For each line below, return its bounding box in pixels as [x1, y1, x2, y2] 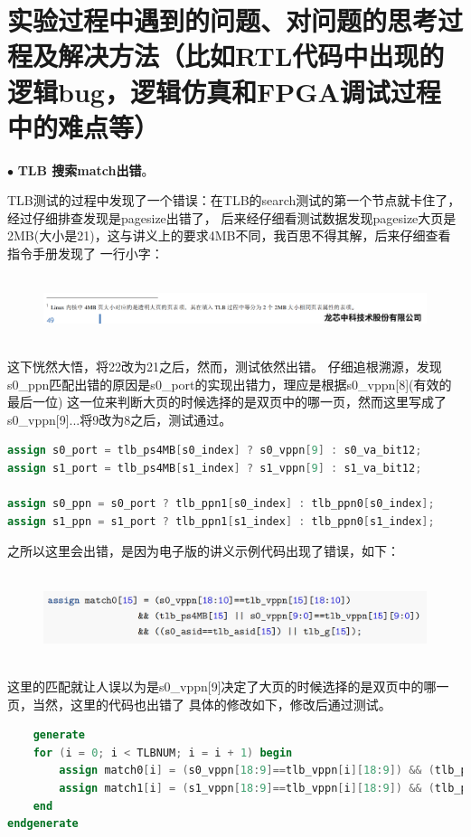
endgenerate [7, 817, 79, 831]
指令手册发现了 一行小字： [7, 244, 164, 263]
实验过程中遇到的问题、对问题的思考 [7, 2, 438, 39]
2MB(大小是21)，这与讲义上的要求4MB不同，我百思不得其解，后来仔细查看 [7, 226, 451, 245]
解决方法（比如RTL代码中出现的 [58, 37, 445, 74]
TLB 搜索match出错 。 [17, 160, 155, 179]
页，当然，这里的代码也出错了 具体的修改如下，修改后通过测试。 [7, 694, 391, 713]
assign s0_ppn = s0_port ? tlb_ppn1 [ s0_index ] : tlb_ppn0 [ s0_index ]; [7, 497, 435, 511]
